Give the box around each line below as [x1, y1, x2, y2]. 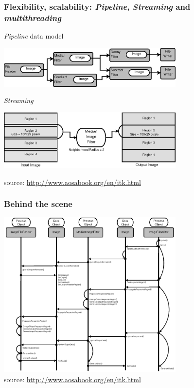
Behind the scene [4, 198, 72, 210]
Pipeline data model [4, 31, 64, 41]
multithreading [4, 11, 62, 23]
